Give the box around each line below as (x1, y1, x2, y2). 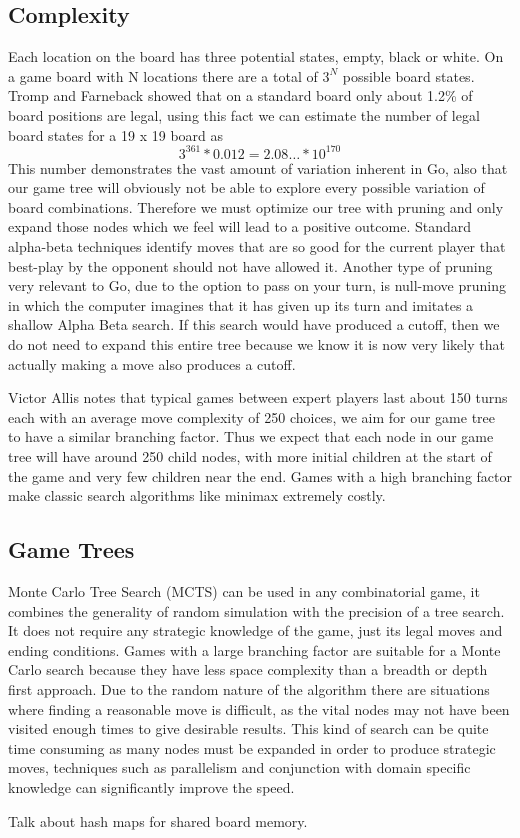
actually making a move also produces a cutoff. (8, 353, 296, 374)
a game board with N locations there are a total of (8, 65, 318, 86)
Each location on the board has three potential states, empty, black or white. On (8, 46, 504, 67)
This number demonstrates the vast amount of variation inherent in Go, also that (8, 157, 508, 178)
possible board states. (342, 65, 475, 86)
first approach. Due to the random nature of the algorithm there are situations (8, 678, 490, 699)
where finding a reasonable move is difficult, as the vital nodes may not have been (8, 698, 510, 719)
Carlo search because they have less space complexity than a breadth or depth (8, 659, 488, 680)
